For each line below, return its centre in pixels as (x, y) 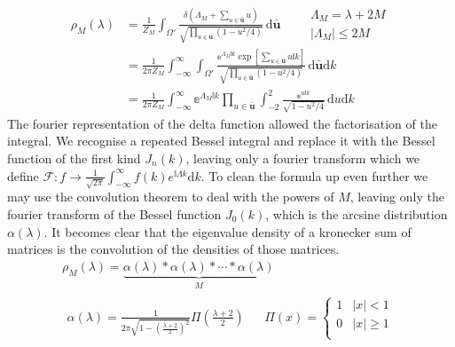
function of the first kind (74, 158)
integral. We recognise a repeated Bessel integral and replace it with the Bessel (221, 141)
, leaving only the (397, 197)
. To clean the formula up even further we (314, 175)
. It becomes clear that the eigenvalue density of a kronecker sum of (227, 231)
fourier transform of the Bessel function (114, 213)
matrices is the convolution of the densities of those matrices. (173, 249)
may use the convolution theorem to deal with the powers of (171, 197)
